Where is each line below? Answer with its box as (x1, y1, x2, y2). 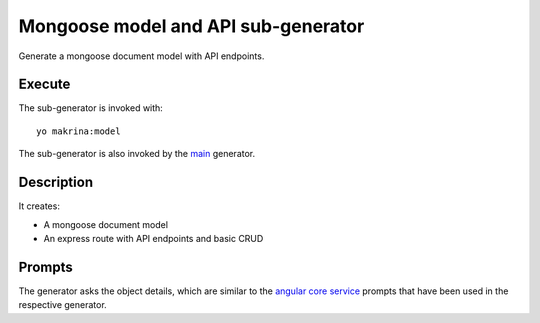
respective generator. (18, 299, 107, 311)
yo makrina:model (36, 125, 121, 137)
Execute (18, 76, 71, 93)
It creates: (18, 200, 60, 212)
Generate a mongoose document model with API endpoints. (18, 50, 265, 62)
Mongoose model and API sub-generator (18, 15, 365, 37)
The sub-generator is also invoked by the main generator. (18, 148, 256, 160)
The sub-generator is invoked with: (18, 102, 164, 114)
